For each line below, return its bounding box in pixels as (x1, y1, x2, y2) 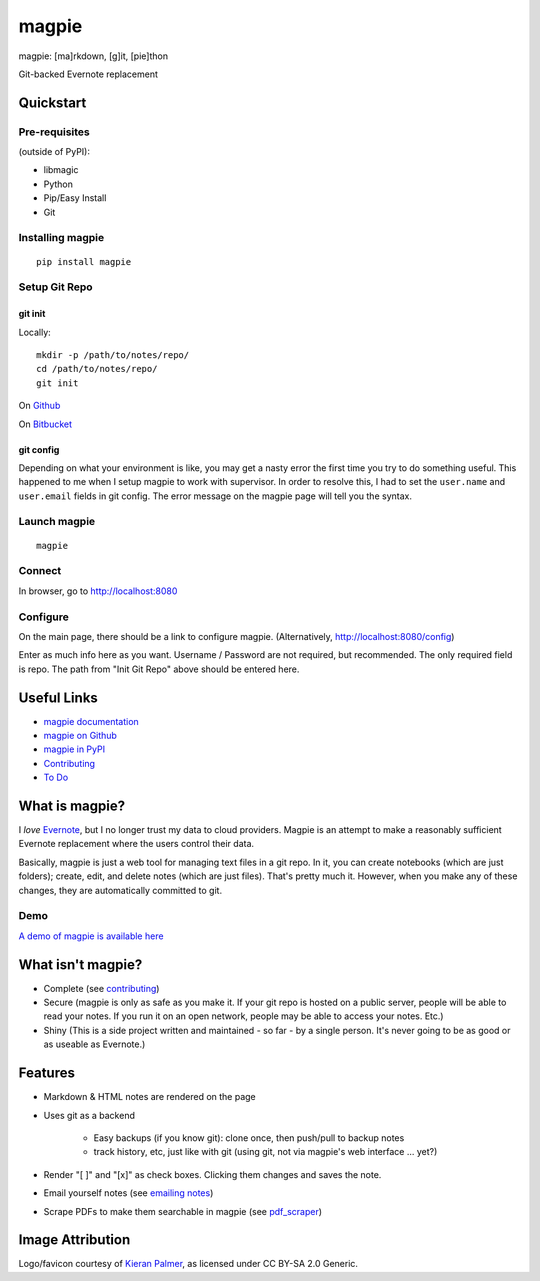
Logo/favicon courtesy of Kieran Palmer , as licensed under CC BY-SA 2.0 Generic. (18, 1258, 359, 1270)
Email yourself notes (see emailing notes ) (43, 1187, 214, 1199)
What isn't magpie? (18, 956, 143, 973)
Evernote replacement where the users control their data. (18, 838, 255, 850)
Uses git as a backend (43, 1109, 135, 1121)
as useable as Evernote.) (43, 1038, 146, 1050)
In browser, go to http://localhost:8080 (18, 585, 178, 597)
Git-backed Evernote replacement (18, 68, 159, 80)
